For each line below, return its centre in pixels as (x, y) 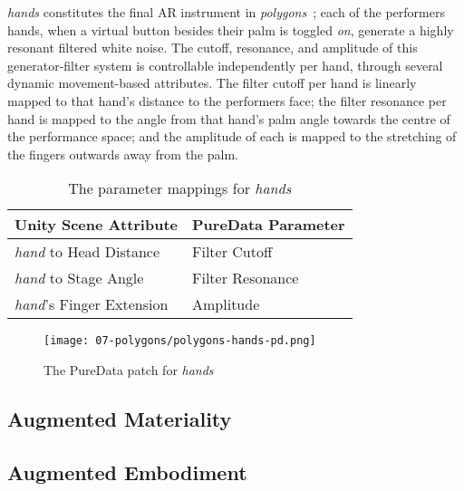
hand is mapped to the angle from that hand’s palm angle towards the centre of (229, 118)
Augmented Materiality (120, 418)
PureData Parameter (269, 225)
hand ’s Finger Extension (92, 304)
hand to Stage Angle (79, 278)
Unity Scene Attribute (97, 225)
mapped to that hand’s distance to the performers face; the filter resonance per (227, 100)
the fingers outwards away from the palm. (123, 154)
